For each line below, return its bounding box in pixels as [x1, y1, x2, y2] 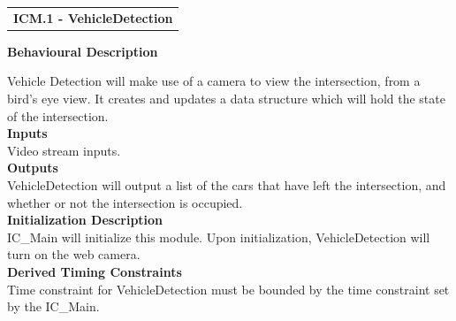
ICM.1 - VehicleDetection [13, 8, 173, 27]
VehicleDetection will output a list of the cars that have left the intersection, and [7, 176, 446, 194]
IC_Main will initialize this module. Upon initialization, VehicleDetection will [7, 227, 430, 246]
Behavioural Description [7, 42, 158, 60]
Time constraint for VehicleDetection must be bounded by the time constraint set [7, 279, 450, 298]
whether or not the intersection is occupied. [7, 193, 243, 211]
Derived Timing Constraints [7, 262, 182, 280]
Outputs [7, 158, 58, 177]
